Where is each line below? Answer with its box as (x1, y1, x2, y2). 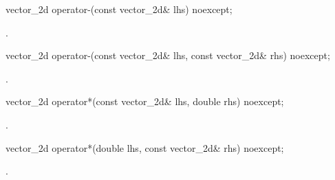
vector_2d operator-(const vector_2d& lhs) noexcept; (6, 2, 233, 16)
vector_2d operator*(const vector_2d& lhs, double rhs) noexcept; (6, 94, 284, 109)
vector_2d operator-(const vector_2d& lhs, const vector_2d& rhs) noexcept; (6, 48, 330, 63)
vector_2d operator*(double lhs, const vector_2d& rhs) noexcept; (6, 140, 284, 155)
